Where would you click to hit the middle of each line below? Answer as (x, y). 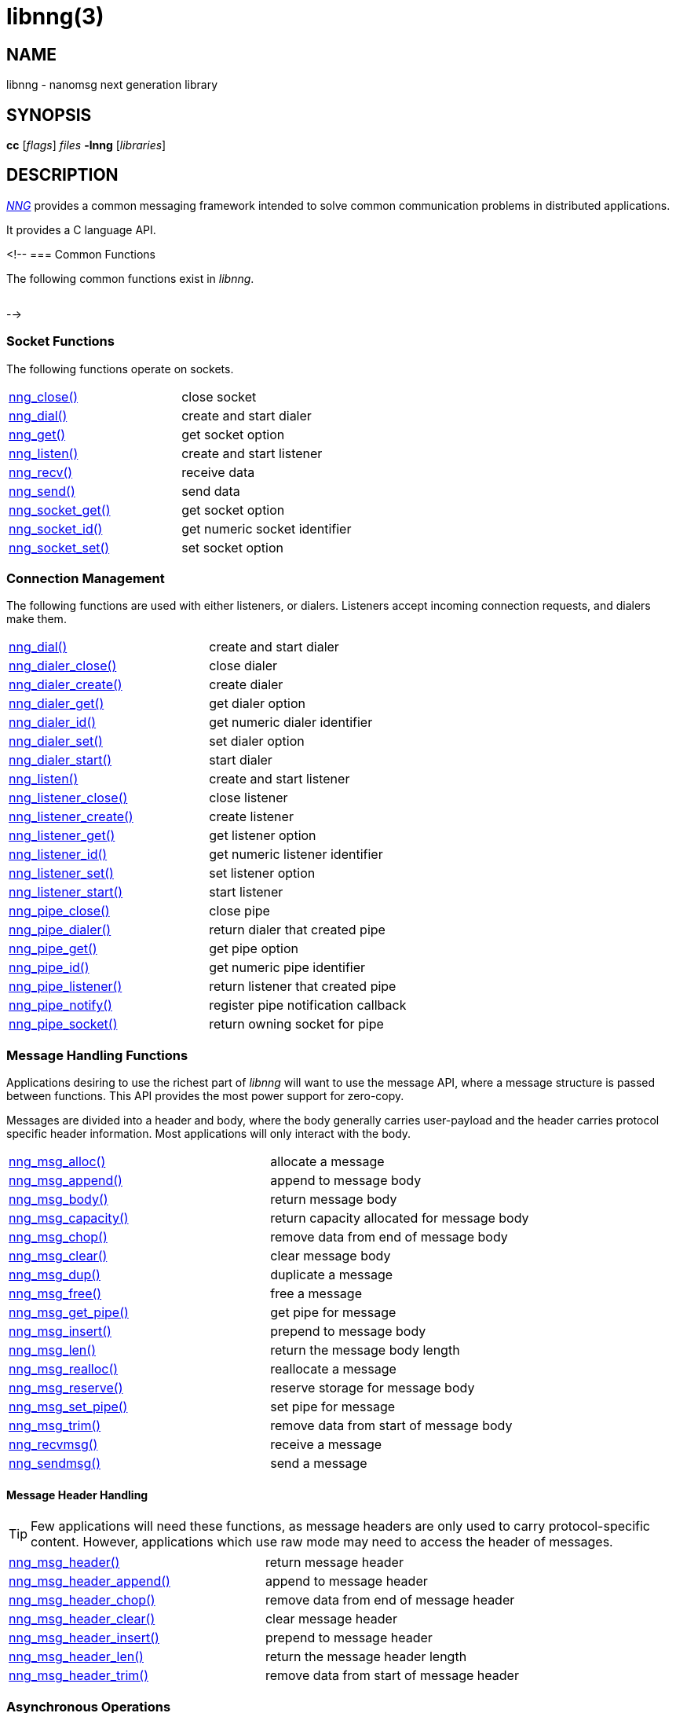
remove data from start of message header (392, 1676)
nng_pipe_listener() (66, 987)
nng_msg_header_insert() (84, 1638)
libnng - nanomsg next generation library (112, 85)
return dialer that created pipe (297, 930)
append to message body (346, 1181)
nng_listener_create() (71, 817)
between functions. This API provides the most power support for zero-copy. (205, 1096)
